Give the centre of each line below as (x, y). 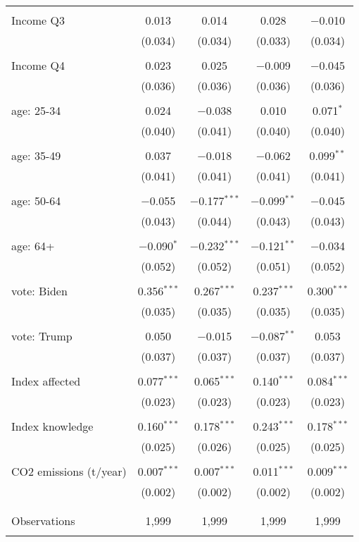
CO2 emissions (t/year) (69, 471)
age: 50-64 (36, 201)
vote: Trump (42, 336)
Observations (43, 521)
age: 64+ (33, 246)
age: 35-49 (36, 155)
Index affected (46, 381)
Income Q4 (38, 65)
